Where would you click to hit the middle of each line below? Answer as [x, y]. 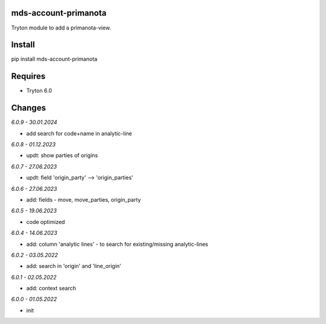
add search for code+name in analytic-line [79, 133]
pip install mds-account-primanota [54, 59]
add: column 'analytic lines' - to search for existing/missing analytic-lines [117, 244]
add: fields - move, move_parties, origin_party [84, 199]
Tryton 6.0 [39, 91]
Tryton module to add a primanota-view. [61, 28]
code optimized [46, 222]
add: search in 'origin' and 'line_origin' [74, 266]
